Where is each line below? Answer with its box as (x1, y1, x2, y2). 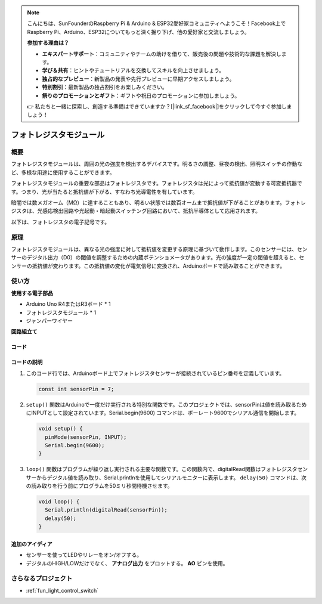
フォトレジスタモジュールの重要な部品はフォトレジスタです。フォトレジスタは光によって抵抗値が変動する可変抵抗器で (11, 179, 302, 187)
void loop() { (38, 498, 80, 505)
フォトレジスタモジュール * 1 (26, 309, 97, 316)
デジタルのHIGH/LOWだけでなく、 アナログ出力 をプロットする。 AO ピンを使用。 (26, 559, 228, 566)
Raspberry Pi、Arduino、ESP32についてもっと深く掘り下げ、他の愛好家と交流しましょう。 (27, 28, 250, 35)
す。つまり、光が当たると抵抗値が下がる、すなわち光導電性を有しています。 (11, 188, 198, 195)
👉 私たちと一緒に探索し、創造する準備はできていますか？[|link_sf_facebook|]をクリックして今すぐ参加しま (27, 103, 292, 110)
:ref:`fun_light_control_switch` (26, 587, 99, 594)
